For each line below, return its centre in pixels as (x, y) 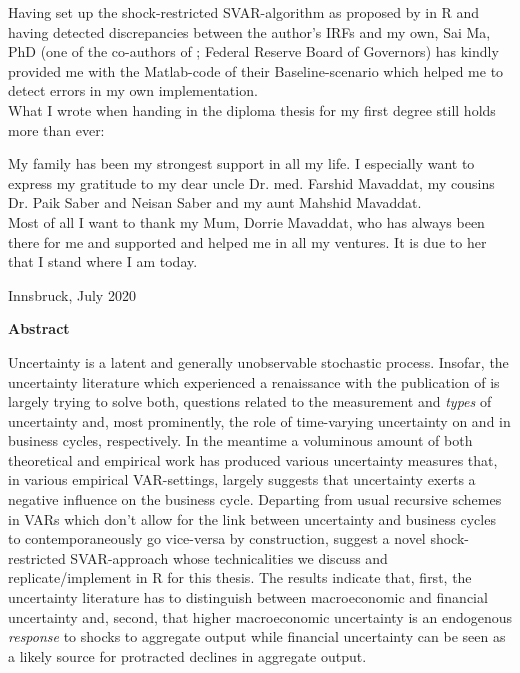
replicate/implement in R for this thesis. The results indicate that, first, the (240, 577)
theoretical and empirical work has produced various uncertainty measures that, (253, 459)
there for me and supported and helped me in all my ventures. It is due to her (247, 241)
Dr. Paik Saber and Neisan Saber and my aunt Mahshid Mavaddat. (215, 202)
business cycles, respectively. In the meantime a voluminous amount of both (240, 440)
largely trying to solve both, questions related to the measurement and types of (250, 401)
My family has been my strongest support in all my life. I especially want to (241, 163)
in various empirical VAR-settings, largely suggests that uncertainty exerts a (242, 479)
